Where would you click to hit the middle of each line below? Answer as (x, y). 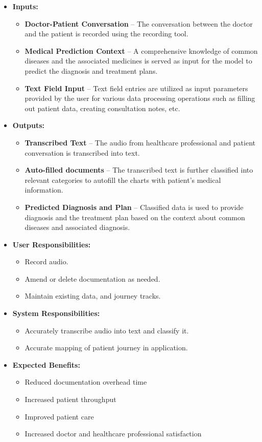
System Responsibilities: (56, 313)
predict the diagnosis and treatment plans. (91, 70)
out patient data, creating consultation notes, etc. (102, 108)
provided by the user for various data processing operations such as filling (140, 98)
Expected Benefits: (46, 364)
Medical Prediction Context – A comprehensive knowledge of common (141, 50)
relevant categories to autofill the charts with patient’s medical (123, 180)
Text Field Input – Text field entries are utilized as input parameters (136, 88)
